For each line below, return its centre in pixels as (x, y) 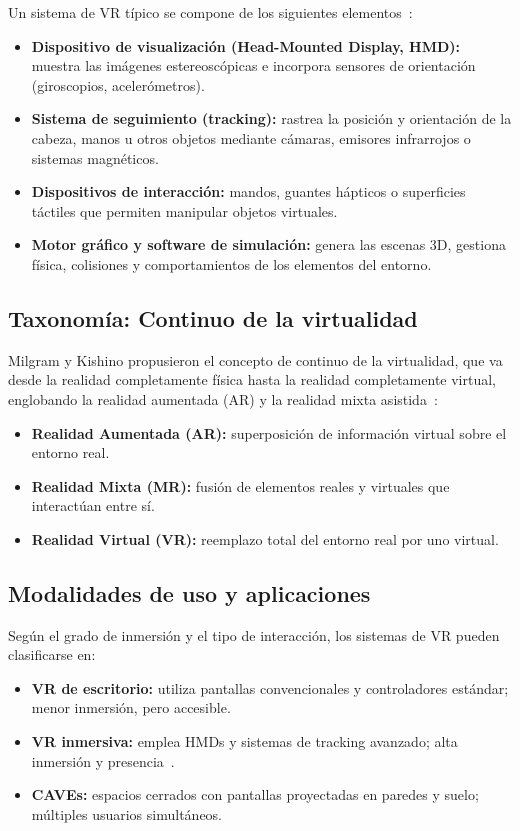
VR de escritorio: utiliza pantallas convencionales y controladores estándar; (270, 687)
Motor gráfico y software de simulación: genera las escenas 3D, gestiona (268, 244)
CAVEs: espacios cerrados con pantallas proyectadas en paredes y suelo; (255, 794)
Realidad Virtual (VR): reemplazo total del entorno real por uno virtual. (265, 538)
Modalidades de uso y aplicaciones (189, 592)
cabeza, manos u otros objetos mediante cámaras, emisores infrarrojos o (251, 137)
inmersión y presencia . (103, 760)
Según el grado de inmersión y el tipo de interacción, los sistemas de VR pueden (254, 634)
